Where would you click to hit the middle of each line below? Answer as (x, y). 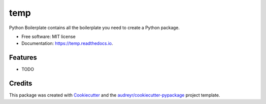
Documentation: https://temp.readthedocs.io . (67, 43)
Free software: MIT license (49, 36)
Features (23, 57)
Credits (21, 84)
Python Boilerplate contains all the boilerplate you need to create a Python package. (94, 28)
